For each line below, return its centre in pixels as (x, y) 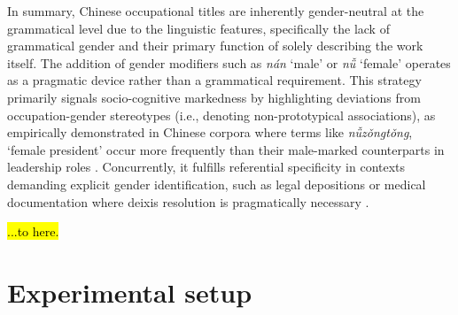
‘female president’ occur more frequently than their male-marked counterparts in (226, 149)
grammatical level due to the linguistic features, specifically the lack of (198, 28)
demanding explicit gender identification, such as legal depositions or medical (217, 184)
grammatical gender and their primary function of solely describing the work (215, 46)
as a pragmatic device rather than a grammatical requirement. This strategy (214, 80)
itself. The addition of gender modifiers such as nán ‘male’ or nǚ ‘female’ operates (229, 62)
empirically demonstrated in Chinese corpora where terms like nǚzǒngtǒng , (210, 132)
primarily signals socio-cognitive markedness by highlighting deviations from (214, 97)
